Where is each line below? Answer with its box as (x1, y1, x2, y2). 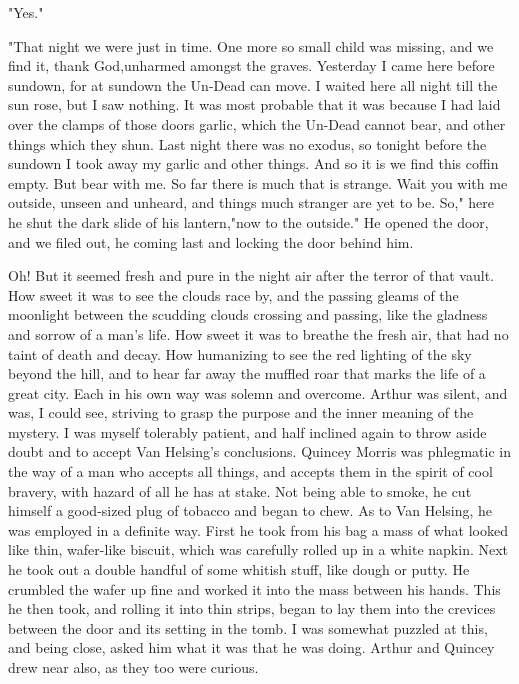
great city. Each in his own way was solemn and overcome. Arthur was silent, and (8, 382, 508, 403)
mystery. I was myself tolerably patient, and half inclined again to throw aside (8, 421, 487, 442)
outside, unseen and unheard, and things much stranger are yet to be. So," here (8, 192, 495, 213)
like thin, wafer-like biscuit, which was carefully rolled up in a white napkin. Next (8, 539, 509, 560)
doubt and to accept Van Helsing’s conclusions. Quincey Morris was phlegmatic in (8, 441, 511, 462)
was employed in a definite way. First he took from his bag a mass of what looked (8, 519, 508, 540)
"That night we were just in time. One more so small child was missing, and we (8, 35, 494, 56)
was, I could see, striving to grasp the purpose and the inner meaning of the (8, 402, 474, 423)
